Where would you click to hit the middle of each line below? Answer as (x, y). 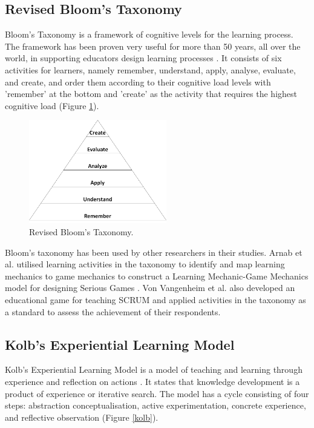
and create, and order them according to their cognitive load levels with (138, 82)
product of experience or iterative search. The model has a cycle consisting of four (157, 393)
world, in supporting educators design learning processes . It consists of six (143, 58)
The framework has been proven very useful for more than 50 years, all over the (153, 46)
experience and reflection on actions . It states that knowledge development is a (152, 381)
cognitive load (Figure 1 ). (52, 105)
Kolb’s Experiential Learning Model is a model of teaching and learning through (154, 369)
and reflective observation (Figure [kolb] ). (82, 417)
